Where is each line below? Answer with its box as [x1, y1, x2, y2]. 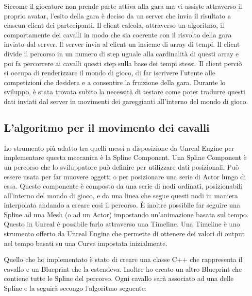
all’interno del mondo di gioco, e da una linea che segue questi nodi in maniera [4, 190, 238, 200]
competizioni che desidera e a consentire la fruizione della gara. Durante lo [4, 77, 226, 87]
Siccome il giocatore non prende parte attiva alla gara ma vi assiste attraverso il [4, 1, 242, 11]
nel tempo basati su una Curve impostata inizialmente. [4, 238, 168, 248]
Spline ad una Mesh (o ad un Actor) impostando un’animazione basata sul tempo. [4, 209, 249, 219]
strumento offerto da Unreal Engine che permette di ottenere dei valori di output [4, 228, 245, 239]
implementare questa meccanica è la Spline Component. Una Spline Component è [4, 152, 247, 162]
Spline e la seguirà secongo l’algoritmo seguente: [4, 283, 147, 293]
